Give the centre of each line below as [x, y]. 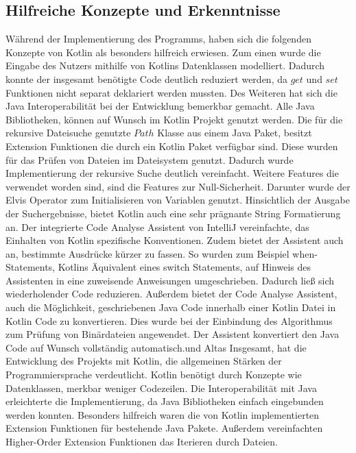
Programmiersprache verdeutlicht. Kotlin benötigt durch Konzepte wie [154, 375]
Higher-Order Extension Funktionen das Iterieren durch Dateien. [142, 442]
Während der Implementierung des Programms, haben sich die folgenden [158, 39]
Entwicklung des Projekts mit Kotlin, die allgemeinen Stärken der [144, 361]
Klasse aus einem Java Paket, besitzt [235, 133]
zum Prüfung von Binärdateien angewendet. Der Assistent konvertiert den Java [173, 334]
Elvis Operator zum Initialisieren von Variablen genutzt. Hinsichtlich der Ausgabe [178, 200]
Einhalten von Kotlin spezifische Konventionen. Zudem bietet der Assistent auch [175, 240]
